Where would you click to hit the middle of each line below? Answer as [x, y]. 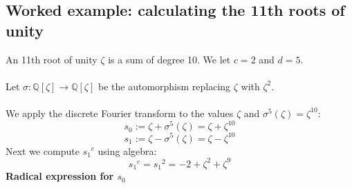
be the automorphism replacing [164, 86]
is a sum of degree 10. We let [169, 59]
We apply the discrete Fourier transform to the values [120, 113]
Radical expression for [60, 176]
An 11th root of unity [52, 59]
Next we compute [43, 150]
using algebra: [127, 150]
